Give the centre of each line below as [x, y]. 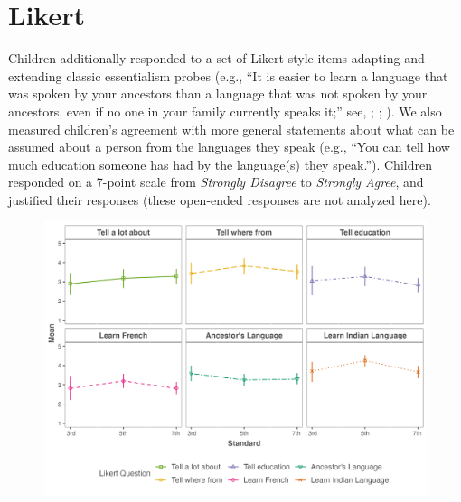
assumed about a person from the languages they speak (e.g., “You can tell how [229, 147]
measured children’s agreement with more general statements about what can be [231, 129]
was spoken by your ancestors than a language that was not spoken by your [218, 93]
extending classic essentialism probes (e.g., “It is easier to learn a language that [228, 75]
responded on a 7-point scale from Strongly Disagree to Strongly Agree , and [216, 182]
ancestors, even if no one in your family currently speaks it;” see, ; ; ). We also [225, 111]
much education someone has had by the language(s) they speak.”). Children [220, 164]
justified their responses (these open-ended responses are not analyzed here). [220, 199]
